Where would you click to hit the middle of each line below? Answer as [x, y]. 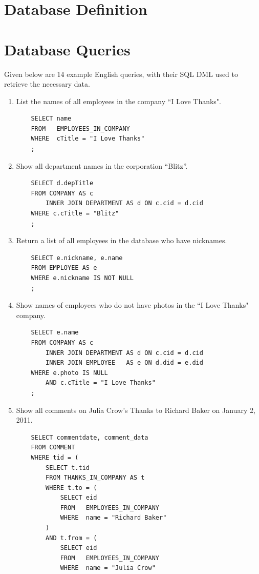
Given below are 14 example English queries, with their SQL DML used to [121, 74]
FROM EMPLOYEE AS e [64, 268]
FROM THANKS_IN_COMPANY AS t [95, 478]
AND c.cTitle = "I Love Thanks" [101, 383]
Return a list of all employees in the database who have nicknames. [122, 240]
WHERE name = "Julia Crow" [108, 568]
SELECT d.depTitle [62, 183]
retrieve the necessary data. [47, 84]
